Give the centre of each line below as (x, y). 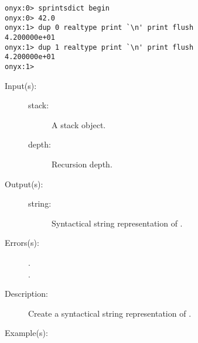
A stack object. (79, 124)
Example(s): (26, 333)
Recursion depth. (82, 164)
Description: (26, 294)
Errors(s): (22, 243)
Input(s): (21, 85)
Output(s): (24, 183)
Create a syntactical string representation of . (110, 313)
